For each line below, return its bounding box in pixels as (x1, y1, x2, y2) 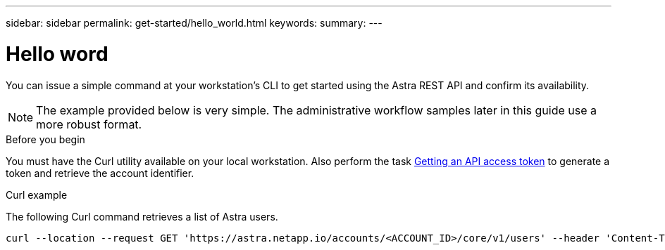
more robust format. (36, 117, 142, 131)
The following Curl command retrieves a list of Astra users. (6, 210, 278, 223)
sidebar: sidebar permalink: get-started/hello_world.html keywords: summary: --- (6, 17, 383, 29)
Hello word (6, 41, 108, 66)
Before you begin (6, 133, 85, 145)
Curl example (6, 188, 68, 201)
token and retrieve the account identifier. (6, 166, 194, 179)
